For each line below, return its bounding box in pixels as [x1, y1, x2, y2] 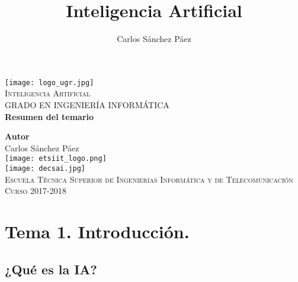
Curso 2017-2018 [5, 184, 66, 197]
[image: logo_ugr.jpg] [5, 78, 94, 87]
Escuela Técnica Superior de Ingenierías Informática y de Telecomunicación [5, 173, 293, 185]
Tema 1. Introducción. [5, 219, 190, 244]
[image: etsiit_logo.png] [5, 154, 107, 163]
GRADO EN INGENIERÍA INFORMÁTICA [5, 98, 169, 111]
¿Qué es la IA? [5, 260, 98, 278]
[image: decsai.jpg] [5, 164, 86, 173]
